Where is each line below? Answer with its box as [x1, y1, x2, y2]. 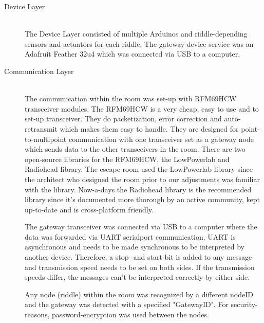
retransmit [25, 123, 58, 134]
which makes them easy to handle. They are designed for [60, 123, 239, 134]
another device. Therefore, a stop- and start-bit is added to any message [25, 252, 252, 262]
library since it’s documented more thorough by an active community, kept [25, 194, 260, 205]
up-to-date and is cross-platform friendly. [25, 204, 154, 214]
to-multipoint [25, 133, 67, 144]
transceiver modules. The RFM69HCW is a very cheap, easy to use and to [25, 103, 259, 114]
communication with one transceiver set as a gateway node [68, 133, 254, 144]
